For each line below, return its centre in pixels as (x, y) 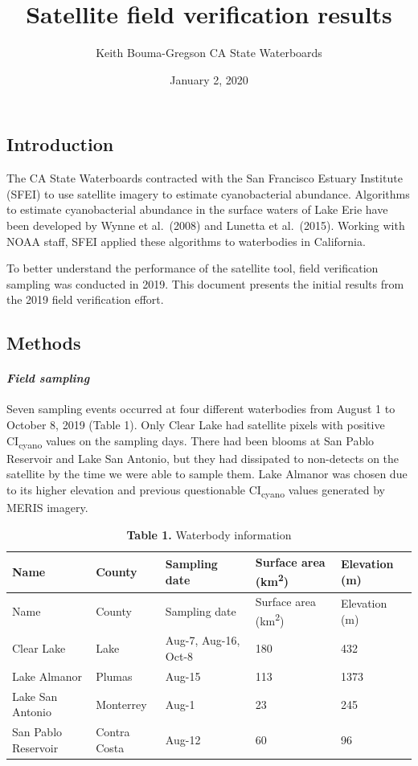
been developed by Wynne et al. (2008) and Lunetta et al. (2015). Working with (206, 225)
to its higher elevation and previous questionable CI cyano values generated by (196, 490)
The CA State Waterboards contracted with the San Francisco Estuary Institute (205, 178)
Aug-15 (183, 676)
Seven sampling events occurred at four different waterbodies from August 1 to (201, 409)
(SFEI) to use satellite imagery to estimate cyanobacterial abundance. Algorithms (208, 193)
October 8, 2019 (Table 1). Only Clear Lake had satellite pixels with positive (196, 425)
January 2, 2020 (209, 79)
